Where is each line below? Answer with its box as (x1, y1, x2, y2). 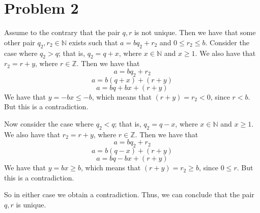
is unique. (16, 199, 46, 209)
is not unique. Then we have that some (134, 27, 256, 38)
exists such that (69, 37, 118, 47)
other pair (4, 37, 35, 47)
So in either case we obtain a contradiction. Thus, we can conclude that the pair (4, 189, 254, 200)
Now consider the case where (4, 118, 94, 129)
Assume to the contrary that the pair (4, 27, 120, 38)
